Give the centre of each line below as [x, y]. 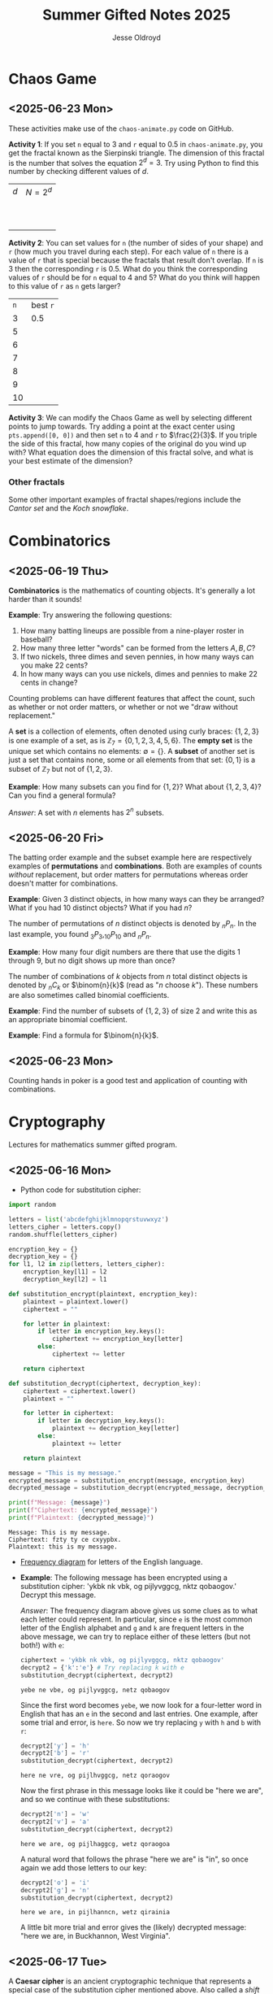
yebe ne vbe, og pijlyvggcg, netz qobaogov [95, 1690]
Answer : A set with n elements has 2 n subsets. [87, 812]
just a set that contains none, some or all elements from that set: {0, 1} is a [132, 760]
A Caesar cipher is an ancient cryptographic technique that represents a [130, 1981]
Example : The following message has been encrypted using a [123, 1577]
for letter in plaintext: [67, 1324]
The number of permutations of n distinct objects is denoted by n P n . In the [133, 925]
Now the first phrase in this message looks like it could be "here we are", [142, 1791]
